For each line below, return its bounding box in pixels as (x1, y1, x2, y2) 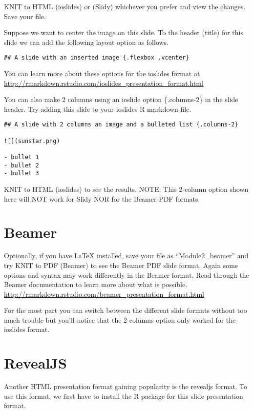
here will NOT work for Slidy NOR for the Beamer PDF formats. (4, 193, 200, 204)
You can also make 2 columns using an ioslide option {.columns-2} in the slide (4, 94, 238, 104)
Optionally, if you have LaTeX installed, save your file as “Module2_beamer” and (4, 250, 249, 261)
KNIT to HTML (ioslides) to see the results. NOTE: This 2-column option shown (4, 184, 249, 194)
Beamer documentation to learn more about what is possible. (4, 279, 188, 289)
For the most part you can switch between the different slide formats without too (4, 305, 247, 315)
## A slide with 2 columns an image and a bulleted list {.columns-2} (4, 121, 238, 128)
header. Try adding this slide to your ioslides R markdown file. (4, 103, 191, 114)
